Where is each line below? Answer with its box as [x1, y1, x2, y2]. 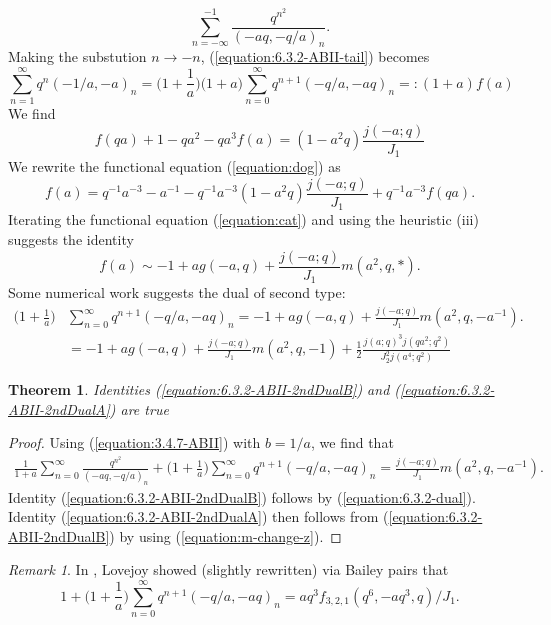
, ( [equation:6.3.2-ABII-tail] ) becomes [200, 46, 430, 67]
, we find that [311, 432, 394, 453]
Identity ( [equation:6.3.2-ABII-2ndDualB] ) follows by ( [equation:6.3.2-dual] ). [8, 486, 476, 507]
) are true [109, 398, 169, 419]
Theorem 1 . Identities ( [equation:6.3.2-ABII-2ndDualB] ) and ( [8, 379, 401, 400]
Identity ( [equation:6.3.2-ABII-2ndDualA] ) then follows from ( [8, 506, 389, 527]
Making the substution [8, 46, 147, 67]
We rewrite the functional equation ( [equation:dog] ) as [8, 156, 341, 177]
